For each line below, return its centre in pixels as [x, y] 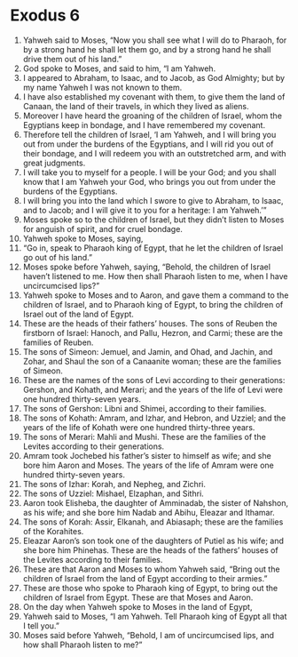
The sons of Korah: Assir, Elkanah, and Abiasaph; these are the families [153, 522]
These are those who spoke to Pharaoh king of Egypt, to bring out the [150, 588]
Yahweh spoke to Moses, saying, [83, 238]
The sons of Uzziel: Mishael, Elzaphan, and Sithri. [114, 493]
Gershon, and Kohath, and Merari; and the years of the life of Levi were [153, 389]
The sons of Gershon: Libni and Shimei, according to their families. [145, 408]
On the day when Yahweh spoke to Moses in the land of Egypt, [137, 606]
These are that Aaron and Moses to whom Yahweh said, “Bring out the [151, 569]
